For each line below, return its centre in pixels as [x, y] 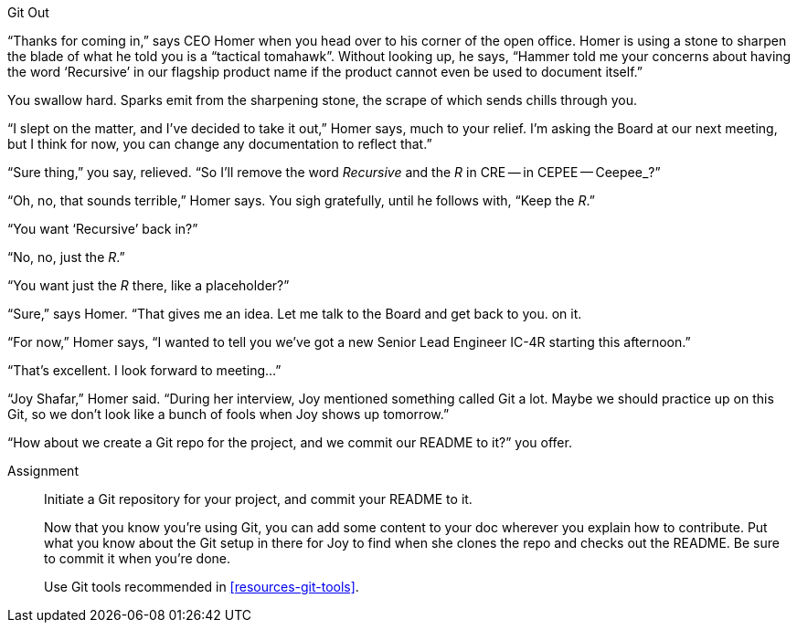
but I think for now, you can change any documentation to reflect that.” [220, 144]
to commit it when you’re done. [138, 558]
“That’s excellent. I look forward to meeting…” [144, 370]
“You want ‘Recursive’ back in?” [103, 229]
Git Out [28, 12]
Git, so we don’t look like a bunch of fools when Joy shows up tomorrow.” [228, 414]
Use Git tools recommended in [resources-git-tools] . [202, 587]
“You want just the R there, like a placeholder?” [149, 285]
